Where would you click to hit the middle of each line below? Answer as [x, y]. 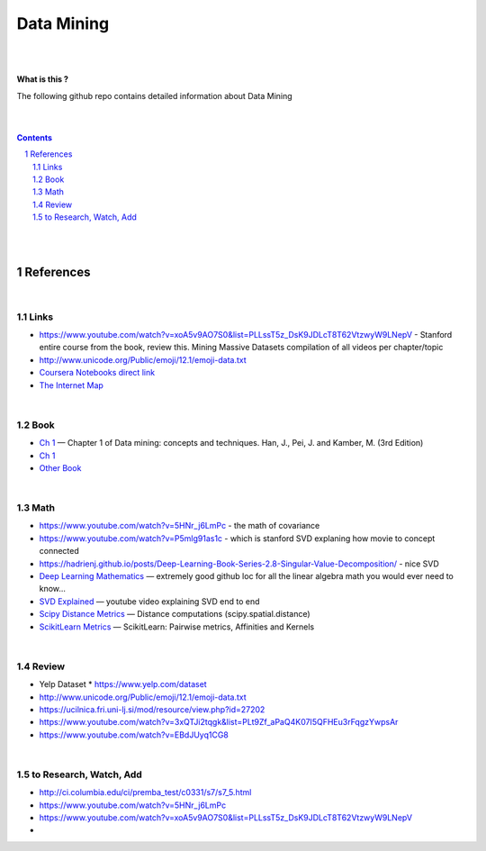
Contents [35, 137]
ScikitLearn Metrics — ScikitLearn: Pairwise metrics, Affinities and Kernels [177, 627]
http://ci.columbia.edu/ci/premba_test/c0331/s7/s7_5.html [145, 792]
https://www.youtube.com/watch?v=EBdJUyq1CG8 [134, 735]
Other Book [60, 467]
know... [53, 589]
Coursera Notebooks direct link [97, 373]
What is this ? [43, 79]
